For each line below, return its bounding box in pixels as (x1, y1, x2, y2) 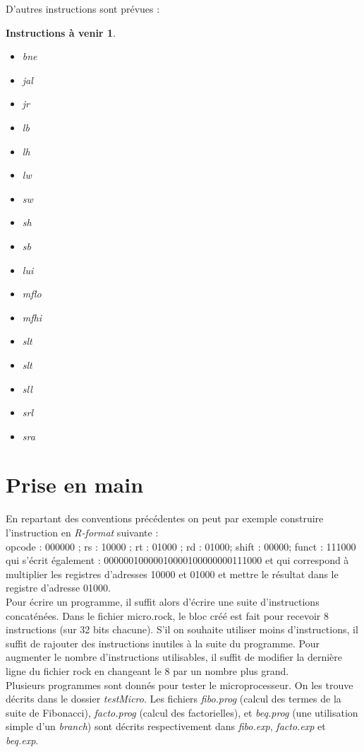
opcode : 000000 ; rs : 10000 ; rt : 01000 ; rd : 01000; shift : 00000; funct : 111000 (6, 539, 356, 553)
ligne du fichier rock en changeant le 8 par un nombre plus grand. (6, 663, 289, 678)
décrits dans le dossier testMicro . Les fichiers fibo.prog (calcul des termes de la (6, 691, 341, 706)
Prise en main (6, 470, 144, 499)
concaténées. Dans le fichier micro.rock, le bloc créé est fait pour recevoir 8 (6, 608, 329, 623)
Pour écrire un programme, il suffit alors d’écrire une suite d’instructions (6, 594, 320, 609)
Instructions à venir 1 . (6, 25, 116, 40)
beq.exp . (6, 732, 39, 747)
